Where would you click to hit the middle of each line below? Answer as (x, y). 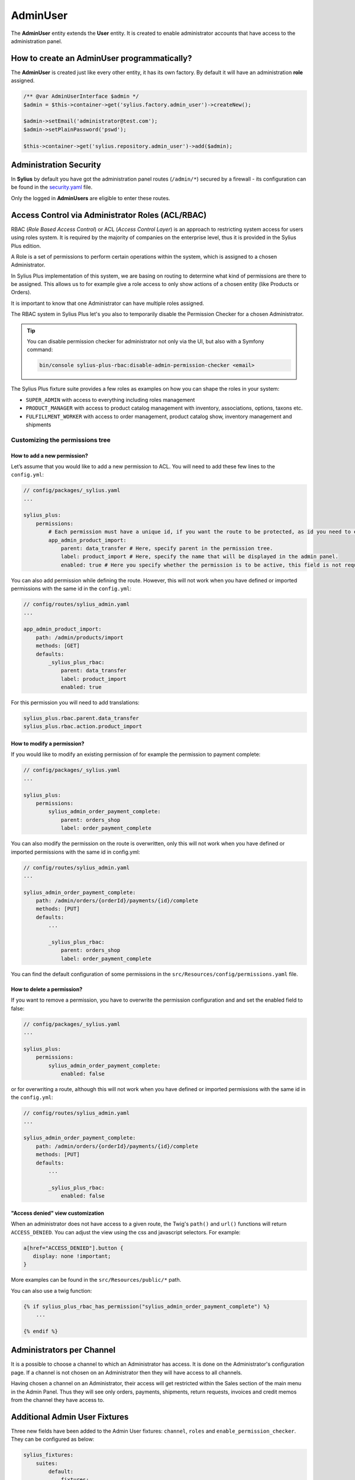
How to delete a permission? (47, 989)
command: (40, 350)
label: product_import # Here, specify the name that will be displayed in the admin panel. (199, 557)
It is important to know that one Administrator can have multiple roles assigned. (107, 303)
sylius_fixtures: (49, 1455)
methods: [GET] (58, 646)
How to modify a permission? (48, 744)
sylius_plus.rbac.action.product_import (83, 726)
